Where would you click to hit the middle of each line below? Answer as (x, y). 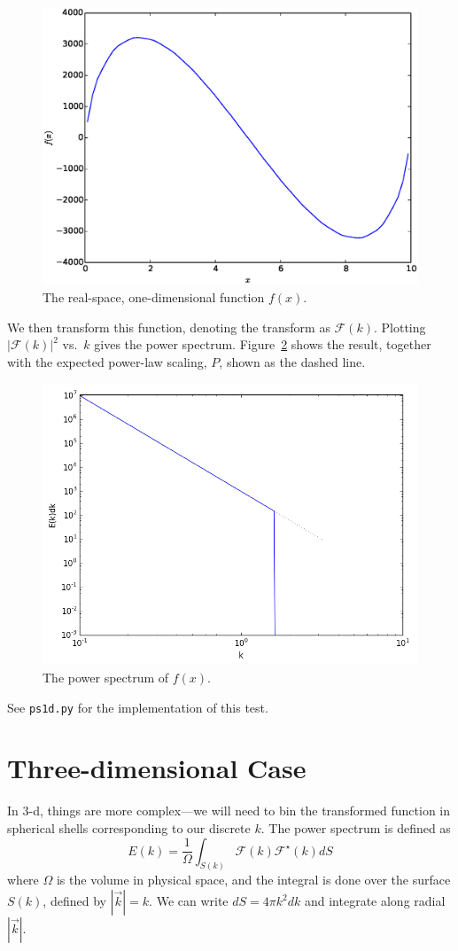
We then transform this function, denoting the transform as (169, 327)
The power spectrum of (106, 677)
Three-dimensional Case (157, 768)
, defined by (74, 901)
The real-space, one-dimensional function (154, 297)
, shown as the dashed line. (292, 361)
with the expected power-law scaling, (107, 361)
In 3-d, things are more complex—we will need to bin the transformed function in (229, 811)
